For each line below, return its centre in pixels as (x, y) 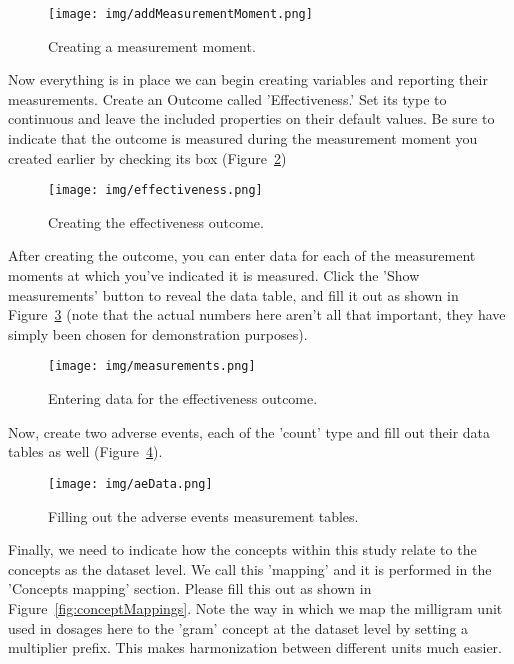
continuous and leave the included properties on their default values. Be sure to (251, 118)
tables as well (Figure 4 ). (85, 451)
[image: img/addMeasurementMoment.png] (180, 14)
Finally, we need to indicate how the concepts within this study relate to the (242, 549)
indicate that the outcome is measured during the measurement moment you (243, 138)
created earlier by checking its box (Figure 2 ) (147, 157)
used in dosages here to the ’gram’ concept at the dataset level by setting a (238, 627)
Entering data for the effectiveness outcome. (183, 398)
